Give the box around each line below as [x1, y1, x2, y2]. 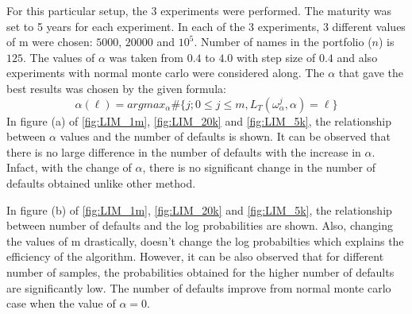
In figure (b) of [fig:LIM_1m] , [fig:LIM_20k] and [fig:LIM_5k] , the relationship [6, 201, 392, 218]
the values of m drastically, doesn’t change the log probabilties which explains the [6, 232, 404, 249]
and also [337, 48, 378, 65]
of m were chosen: [6, 33, 93, 50]
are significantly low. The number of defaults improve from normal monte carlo [6, 279, 391, 296]
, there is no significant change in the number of [142, 159, 375, 176]
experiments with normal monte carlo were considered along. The [6, 64, 325, 81]
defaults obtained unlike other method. [6, 174, 196, 191]
